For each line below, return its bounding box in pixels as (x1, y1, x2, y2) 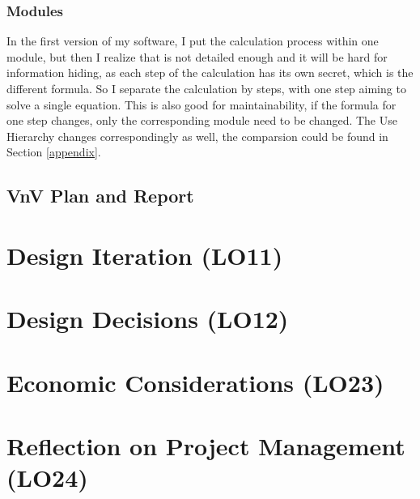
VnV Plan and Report (6, 183, 194, 208)
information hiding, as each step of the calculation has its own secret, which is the (6, 64, 414, 81)
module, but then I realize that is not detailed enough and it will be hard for (6, 48, 388, 65)
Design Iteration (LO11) (6, 238, 283, 271)
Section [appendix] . (6, 143, 101, 160)
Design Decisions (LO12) (6, 302, 289, 335)
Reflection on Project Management (6, 429, 405, 463)
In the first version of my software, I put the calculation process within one (6, 32, 379, 49)
